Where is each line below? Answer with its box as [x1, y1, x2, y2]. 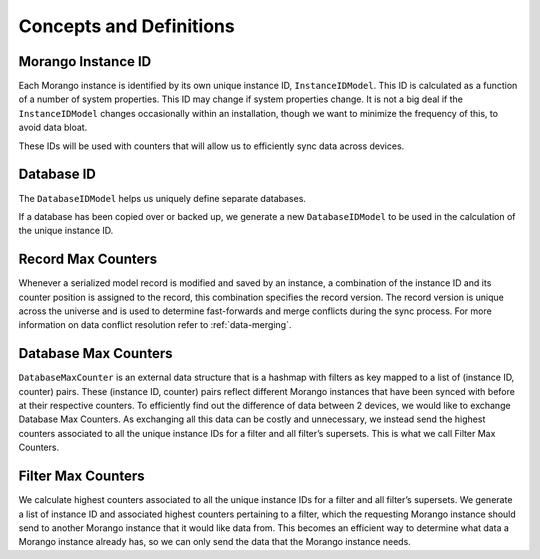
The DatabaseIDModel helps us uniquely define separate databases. [18, 192, 307, 204]
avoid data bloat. [18, 121, 88, 134]
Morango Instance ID [18, 53, 152, 70]
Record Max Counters [18, 251, 158, 268]
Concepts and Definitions [18, 15, 235, 37]
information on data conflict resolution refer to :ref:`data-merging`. [18, 319, 292, 331]
